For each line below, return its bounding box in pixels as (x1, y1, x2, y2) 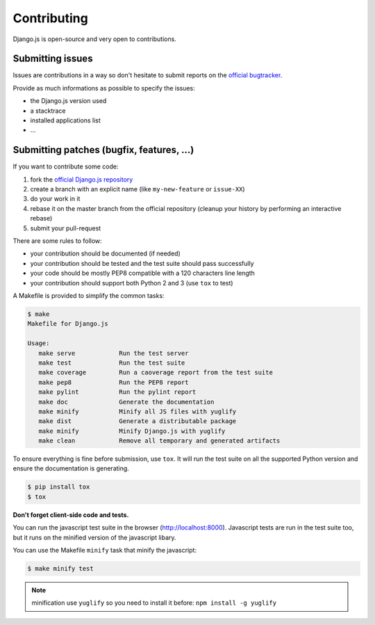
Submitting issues (12, 53, 93, 65)
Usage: (27, 340, 50, 347)
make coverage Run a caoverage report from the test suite (38, 369, 274, 377)
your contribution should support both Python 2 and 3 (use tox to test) (30, 278, 233, 287)
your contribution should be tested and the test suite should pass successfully (30, 259, 254, 267)
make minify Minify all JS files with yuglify (38, 407, 237, 416)
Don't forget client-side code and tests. (12, 510, 129, 519)
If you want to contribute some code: (12, 162, 119, 171)
